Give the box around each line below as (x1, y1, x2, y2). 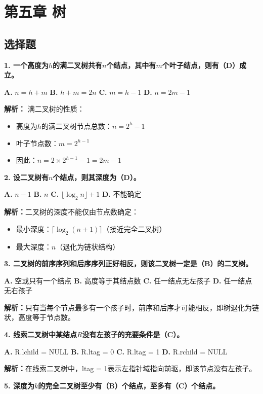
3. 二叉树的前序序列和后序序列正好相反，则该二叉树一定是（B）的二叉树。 (4, 258, 253, 269)
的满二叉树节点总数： (41, 120, 112, 131)
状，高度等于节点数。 (4, 312, 75, 323)
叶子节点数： (16, 137, 59, 148)
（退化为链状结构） (56, 241, 120, 252)
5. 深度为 (4, 380, 34, 390)
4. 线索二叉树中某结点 (4, 329, 77, 340)
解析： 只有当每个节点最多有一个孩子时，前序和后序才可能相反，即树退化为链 (4, 302, 259, 312)
